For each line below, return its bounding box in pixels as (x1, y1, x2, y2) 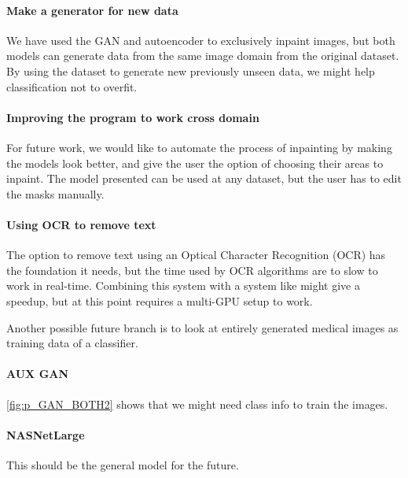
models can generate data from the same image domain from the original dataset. (6, 47, 399, 64)
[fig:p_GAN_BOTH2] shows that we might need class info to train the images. (6, 395, 388, 412)
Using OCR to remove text (6, 216, 156, 232)
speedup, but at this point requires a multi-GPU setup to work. (6, 292, 313, 309)
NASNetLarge (6, 426, 85, 443)
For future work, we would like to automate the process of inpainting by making (6, 139, 392, 155)
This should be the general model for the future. (6, 456, 239, 472)
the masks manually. (6, 185, 105, 202)
